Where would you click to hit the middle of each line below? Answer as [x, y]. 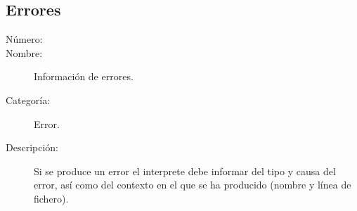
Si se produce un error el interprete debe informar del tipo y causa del [185, 171]
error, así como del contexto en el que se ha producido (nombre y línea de [193, 185]
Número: [24, 39]
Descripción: [32, 147]
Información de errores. [84, 76]
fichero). [51, 198]
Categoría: [28, 100]
